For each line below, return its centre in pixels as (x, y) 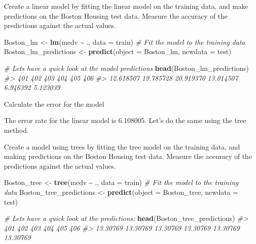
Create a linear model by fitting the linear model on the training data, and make (126, 6)
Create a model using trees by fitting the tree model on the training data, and (122, 146)
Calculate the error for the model (54, 104)
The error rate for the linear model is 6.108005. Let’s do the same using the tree (125, 120)
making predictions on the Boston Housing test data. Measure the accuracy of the (128, 156)
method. (17, 130)
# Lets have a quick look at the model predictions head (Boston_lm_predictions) (127, 68)
